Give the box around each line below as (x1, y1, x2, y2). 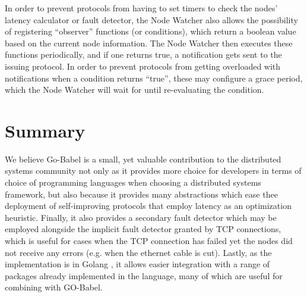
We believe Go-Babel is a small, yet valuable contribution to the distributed (5, 152, 281, 165)
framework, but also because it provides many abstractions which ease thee (5, 187, 278, 200)
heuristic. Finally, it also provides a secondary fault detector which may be (5, 211, 277, 223)
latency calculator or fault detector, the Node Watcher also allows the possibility (5, 13, 298, 26)
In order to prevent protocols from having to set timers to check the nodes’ (5, 2, 278, 14)
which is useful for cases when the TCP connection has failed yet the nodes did (5, 235, 293, 247)
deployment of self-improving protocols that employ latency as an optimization (5, 199, 292, 212)
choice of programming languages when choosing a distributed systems (5, 176, 261, 189)
